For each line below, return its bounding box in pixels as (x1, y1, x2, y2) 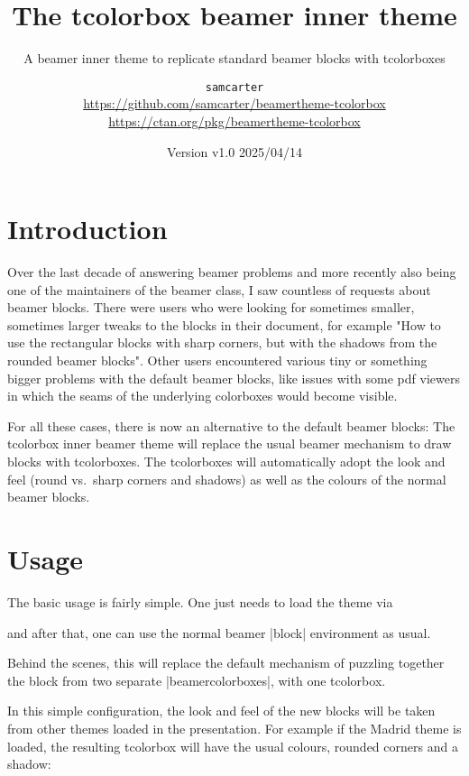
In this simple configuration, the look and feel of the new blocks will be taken (7, 701, 436, 720)
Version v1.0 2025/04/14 (167, 142, 302, 161)
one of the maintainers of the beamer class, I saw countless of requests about (7, 280, 431, 299)
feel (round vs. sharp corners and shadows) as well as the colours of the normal (7, 469, 446, 488)
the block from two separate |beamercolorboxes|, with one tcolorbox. (7, 670, 386, 689)
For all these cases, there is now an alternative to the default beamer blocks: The (7, 416, 455, 435)
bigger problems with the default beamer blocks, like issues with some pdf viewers (7, 368, 460, 387)
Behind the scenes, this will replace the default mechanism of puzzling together (7, 653, 445, 672)
